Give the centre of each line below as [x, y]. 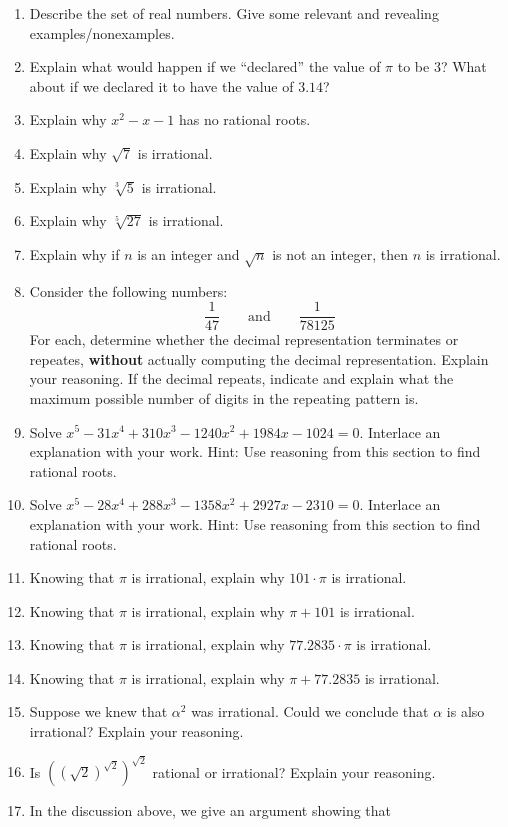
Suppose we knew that [98, 711]
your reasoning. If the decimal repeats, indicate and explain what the [241, 378]
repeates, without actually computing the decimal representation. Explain [259, 358]
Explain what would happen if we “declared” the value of [205, 66]
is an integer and [188, 253]
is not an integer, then [340, 253]
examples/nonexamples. [102, 32]
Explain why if [74, 253]
